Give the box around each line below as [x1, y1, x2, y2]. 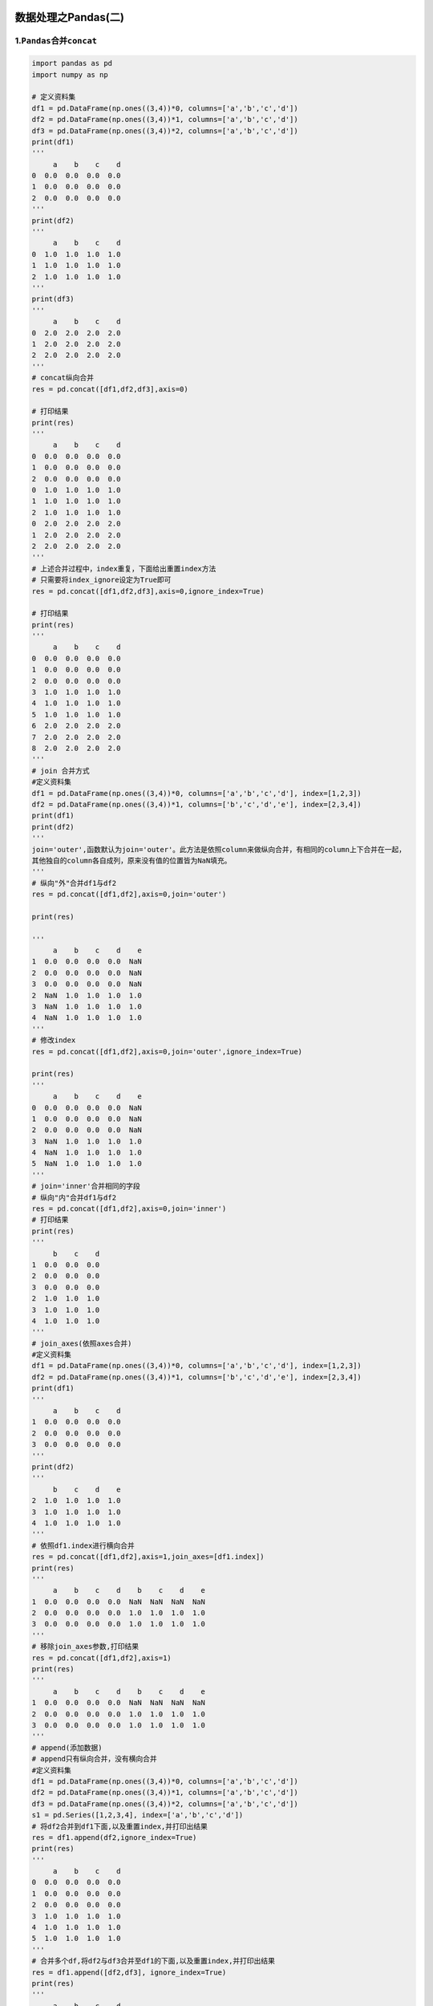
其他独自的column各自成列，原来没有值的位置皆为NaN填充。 [31, 855, 232, 865]
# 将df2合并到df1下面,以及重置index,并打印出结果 [31, 1821, 208, 1831]
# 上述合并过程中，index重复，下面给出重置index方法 [31, 564, 216, 573]
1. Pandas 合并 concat [14, 35, 98, 47]
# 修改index [31, 1036, 76, 1045]
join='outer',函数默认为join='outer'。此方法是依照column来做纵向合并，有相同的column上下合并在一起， [31, 845, 407, 854]
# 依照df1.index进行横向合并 [31, 1541, 136, 1550]
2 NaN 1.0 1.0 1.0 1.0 [31, 991, 142, 1000]
